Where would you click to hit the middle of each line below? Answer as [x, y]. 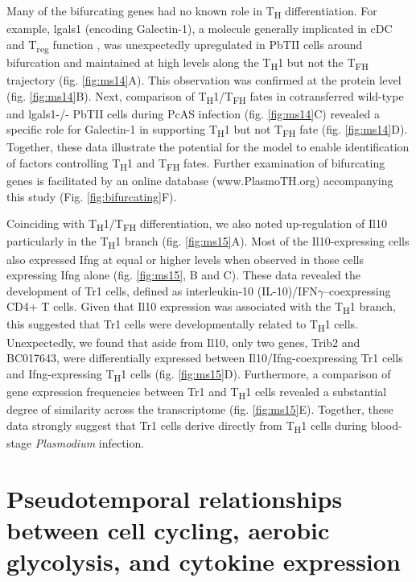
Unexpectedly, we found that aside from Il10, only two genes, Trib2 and [183, 342]
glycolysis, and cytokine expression [204, 561]
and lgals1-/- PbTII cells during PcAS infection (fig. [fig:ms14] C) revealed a [193, 113]
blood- [386, 425]
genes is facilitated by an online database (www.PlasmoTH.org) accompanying [200, 181]
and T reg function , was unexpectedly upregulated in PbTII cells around [185, 45]
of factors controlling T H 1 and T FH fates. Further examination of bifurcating [196, 164]
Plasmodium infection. [90, 442]
